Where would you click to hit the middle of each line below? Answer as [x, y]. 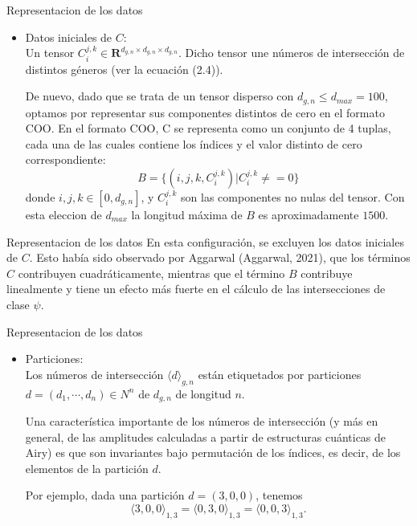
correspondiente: [65, 159]
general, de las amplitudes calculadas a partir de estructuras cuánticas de [206, 436]
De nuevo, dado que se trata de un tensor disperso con [159, 96]
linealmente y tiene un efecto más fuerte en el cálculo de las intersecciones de [196, 289]
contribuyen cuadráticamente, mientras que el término [151, 273]
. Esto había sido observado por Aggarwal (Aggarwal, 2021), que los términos [220, 257]
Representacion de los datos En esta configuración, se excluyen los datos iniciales [205, 241]
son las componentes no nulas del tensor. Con [293, 197]
